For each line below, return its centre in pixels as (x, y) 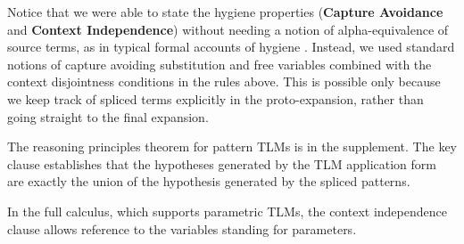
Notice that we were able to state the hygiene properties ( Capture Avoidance (225, 12)
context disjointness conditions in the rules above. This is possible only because (224, 81)
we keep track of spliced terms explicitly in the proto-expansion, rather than (215, 98)
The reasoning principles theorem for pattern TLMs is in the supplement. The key (232, 146)
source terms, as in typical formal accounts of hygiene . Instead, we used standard (231, 47)
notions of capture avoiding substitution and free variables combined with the (220, 64)
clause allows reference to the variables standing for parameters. (182, 228)
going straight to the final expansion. (108, 116)
